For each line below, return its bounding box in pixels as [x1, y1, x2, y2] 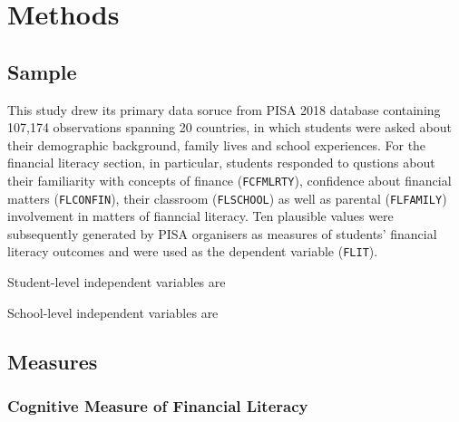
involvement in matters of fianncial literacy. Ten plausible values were [7, 206, 394, 225]
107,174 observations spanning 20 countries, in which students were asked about [7, 118, 452, 137]
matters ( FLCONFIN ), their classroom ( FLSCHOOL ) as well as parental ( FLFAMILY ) [7, 188, 447, 207]
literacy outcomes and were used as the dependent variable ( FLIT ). [7, 242, 378, 261]
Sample [7, 57, 77, 85]
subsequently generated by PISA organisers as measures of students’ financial [7, 224, 437, 243]
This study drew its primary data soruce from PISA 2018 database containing [7, 100, 441, 119]
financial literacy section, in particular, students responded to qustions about [7, 153, 435, 172]
